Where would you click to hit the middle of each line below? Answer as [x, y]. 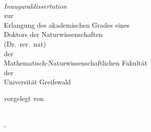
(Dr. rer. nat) [25, 43]
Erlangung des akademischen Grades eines [67, 25]
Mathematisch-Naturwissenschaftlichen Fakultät [76, 63]
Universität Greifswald [38, 82]
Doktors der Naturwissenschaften [53, 34]
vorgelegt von [24, 98]
